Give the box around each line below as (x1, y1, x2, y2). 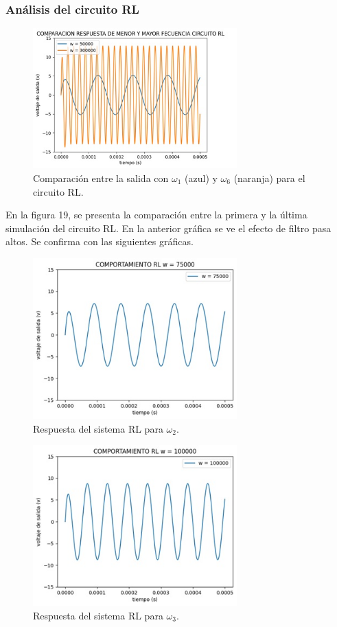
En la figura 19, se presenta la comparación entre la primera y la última (5, 207, 307, 222)
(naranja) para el (233, 171, 305, 185)
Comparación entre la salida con (33, 171, 169, 185)
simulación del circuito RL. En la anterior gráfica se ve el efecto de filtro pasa (5, 220, 332, 235)
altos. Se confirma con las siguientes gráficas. (5, 234, 194, 249)
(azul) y (185, 171, 218, 185)
